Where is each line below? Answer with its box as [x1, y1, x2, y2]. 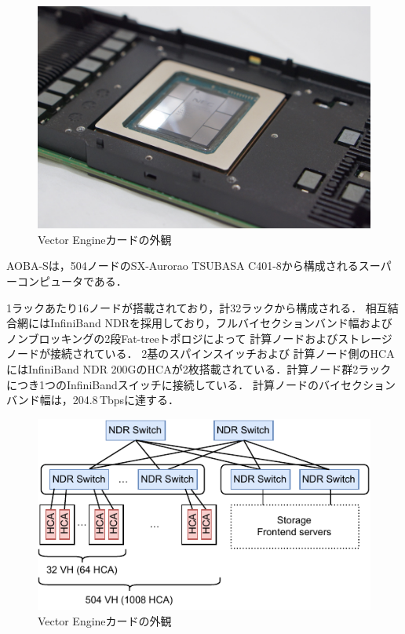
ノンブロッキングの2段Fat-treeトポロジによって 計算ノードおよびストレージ [6, 330, 392, 346]
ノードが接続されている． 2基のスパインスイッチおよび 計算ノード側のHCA [6, 345, 395, 362]
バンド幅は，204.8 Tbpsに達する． [6, 392, 180, 408]
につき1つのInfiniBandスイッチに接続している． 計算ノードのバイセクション [6, 376, 396, 392]
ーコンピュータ [6, 273, 83, 289]
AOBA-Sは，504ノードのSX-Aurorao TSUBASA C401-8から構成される [6, 257, 359, 274]
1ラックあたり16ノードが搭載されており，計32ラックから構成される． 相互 [6, 299, 388, 315]
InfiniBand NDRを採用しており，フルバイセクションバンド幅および [49, 315, 392, 331]
